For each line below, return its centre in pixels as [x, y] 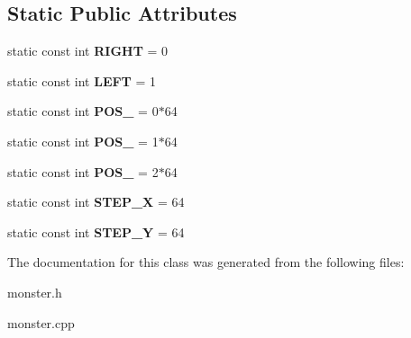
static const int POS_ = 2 [83, 171]
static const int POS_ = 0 [83, 111]
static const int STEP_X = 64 [96, 202]
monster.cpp [41, 322]
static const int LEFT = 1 [82, 80]
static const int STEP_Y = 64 [96, 231]
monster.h [35, 292]
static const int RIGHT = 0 [88, 51]
